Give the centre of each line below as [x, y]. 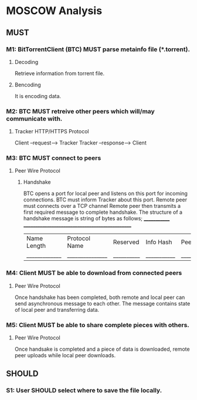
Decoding [26, 62]
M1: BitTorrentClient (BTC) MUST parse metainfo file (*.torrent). [98, 49]
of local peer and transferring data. [57, 310]
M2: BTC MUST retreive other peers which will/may [81, 111]
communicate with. [34, 119]
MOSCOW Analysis [54, 11]
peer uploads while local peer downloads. [65, 355]
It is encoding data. [38, 96]
